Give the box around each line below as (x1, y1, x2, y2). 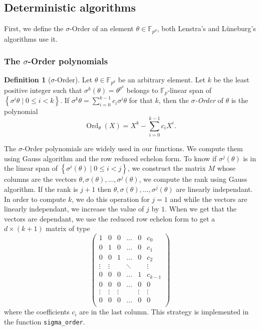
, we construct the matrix (127, 163, 206, 173)
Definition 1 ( (4, 74, 51, 85)
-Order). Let (55, 74, 93, 85)
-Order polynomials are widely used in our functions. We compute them (22, 143, 243, 154)
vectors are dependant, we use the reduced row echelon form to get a (4, 213, 215, 224)
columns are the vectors (4, 174, 77, 184)
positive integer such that (4, 84, 82, 95)
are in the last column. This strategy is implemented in (79, 306, 249, 317)
